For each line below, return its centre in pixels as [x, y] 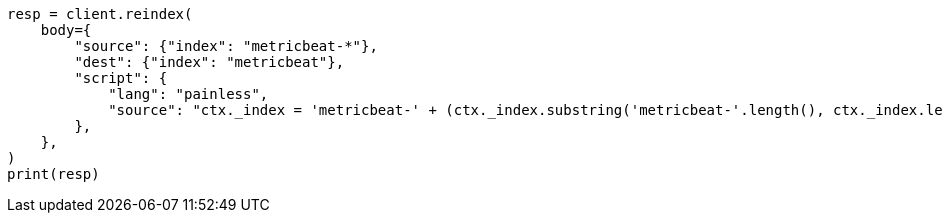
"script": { [121, 78]
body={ [66, 30]
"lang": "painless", [188, 94]
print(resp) [53, 174]
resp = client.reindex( [100, 14]
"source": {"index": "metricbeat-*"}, [226, 46]
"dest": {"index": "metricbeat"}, [209, 62]
